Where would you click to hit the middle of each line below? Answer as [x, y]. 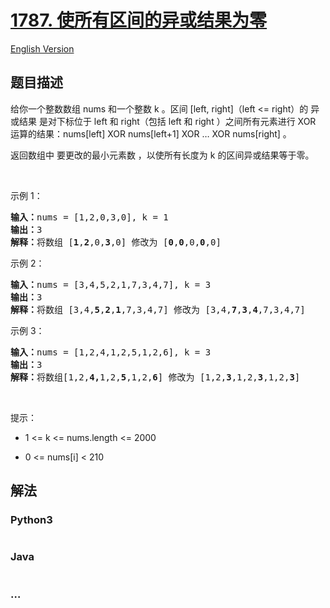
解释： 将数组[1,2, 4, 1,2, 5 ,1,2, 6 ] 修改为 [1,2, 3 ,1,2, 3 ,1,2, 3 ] [155, 377]
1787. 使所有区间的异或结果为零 [139, 20]
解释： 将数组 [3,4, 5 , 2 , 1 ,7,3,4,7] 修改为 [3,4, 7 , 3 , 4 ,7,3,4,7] [158, 309]
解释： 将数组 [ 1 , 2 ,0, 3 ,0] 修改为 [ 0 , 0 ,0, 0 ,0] [116, 242]
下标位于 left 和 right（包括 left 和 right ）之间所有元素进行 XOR [186, 121]
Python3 [31, 520]
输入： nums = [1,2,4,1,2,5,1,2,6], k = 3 [111, 352]
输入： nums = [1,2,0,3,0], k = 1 [89, 217]
